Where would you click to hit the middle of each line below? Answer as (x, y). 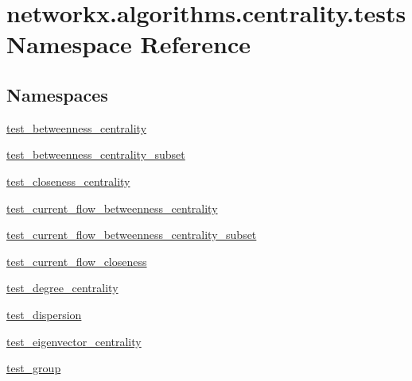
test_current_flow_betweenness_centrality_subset (132, 235)
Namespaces (57, 94)
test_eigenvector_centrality (74, 341)
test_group (34, 368)
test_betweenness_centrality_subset (96, 154)
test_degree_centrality (62, 288)
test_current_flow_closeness (77, 261)
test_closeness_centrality (68, 181)
